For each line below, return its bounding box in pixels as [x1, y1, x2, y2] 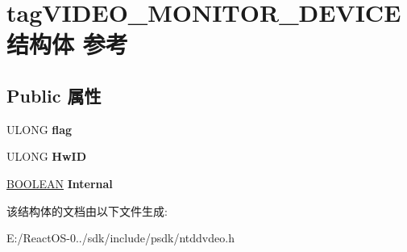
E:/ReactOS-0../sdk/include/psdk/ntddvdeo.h [6, 229, 235, 246]
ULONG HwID [6, 148, 86, 165]
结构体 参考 [6, 27, 128, 61]
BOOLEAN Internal [6, 174, 113, 191]
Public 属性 [6, 82, 102, 107]
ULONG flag [6, 120, 73, 137]
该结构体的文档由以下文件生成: [6, 202, 168, 219]
